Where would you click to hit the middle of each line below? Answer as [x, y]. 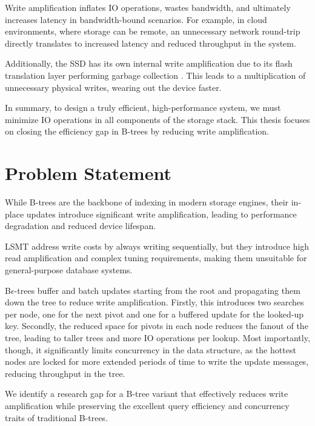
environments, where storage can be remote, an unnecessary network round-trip [153, 31]
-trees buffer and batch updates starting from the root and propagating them [157, 290]
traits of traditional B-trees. [57, 417]
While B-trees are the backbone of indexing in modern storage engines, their [147, 202]
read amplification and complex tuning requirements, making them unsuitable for [156, 258]
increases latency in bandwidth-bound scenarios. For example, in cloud [136, 19]
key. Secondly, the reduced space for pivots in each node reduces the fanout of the [157, 326]
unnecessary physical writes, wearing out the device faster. [113, 87]
